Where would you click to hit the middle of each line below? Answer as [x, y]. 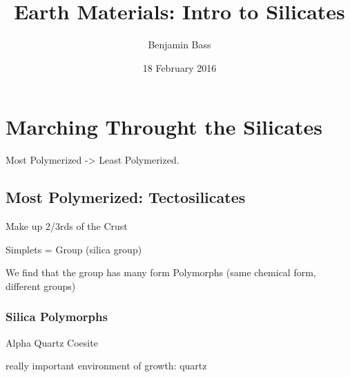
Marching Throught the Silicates [164, 127]
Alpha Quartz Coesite [52, 342]
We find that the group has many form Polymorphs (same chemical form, [161, 272]
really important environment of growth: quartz [106, 366]
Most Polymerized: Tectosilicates [126, 197]
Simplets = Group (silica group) [74, 249]
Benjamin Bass [179, 45]
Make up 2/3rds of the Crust [67, 226]
